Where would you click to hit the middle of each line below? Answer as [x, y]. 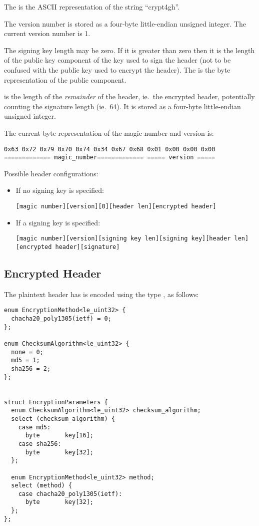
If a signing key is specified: [58, 222]
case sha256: [40, 444]
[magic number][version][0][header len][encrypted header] [116, 207]
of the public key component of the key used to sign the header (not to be [117, 60]
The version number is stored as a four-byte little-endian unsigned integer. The [125, 23]
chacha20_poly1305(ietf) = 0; [61, 319]
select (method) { [42, 486]
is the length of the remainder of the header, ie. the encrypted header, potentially [129, 96]
